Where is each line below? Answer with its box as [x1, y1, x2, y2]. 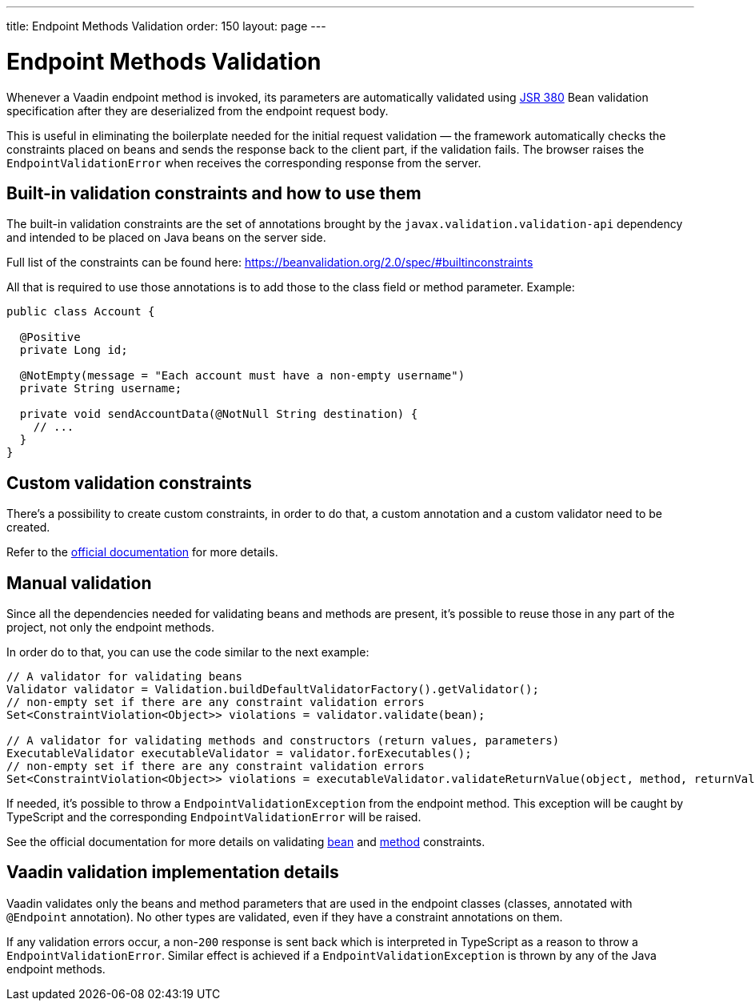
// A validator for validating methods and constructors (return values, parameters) [6, 734, 560, 748]
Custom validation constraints [6, 472, 252, 493]
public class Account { [6, 305, 155, 319]
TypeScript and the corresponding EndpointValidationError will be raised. [6, 810, 421, 824]
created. [6, 520, 50, 535]
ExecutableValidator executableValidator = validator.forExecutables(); [6, 747, 472, 760]
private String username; [19, 382, 182, 395]
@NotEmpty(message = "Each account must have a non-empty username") [19, 369, 465, 383]
